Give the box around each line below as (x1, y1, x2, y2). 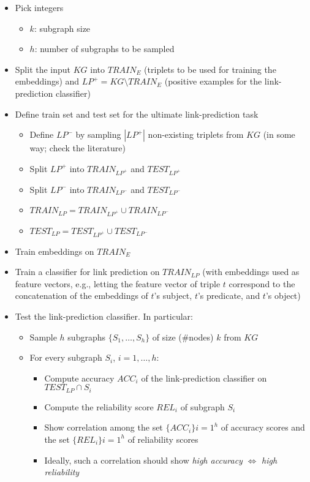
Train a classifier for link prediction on (15, 265, 160, 278)
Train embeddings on (15, 244, 94, 257)
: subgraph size (34, 21, 91, 34)
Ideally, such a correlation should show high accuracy (44, 453, 243, 466)
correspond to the (229, 277, 295, 290)
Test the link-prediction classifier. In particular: (15, 309, 193, 322)
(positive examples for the (164, 75, 262, 88)
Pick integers (15, 1, 64, 13)
